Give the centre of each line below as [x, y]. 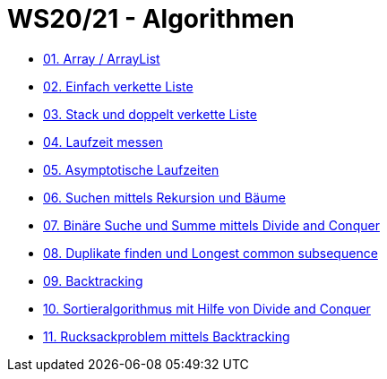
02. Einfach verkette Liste [118, 86]
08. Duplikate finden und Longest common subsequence [211, 253]
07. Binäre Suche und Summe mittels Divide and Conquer [211, 225]
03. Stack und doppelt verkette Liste [150, 114]
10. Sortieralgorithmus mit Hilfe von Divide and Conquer [207, 308]
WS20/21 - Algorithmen [151, 19]
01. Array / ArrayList [102, 58]
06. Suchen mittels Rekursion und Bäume [164, 197]
